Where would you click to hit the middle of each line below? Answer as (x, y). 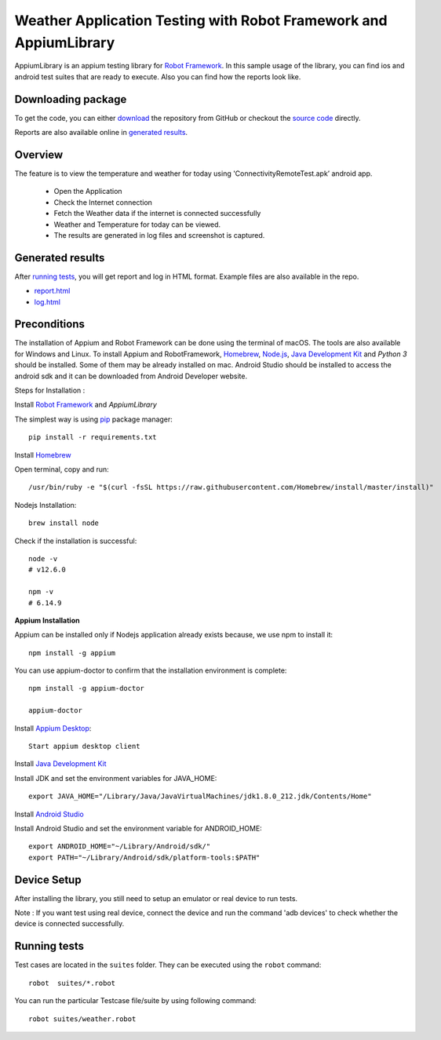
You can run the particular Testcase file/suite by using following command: (135, 1001)
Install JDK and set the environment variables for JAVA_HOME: (116, 778)
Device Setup (48, 879)
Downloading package (71, 99)
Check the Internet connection (103, 202)
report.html (52, 291)
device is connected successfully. (69, 924)
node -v (43, 558)
